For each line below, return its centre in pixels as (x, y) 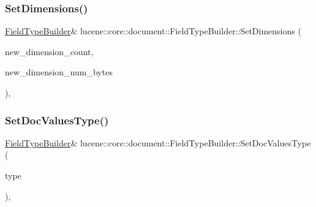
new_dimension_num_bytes (59, 72)
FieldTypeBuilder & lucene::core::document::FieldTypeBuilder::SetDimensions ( (153, 31)
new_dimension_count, (49, 51)
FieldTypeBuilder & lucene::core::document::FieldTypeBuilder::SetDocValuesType (158, 142)
